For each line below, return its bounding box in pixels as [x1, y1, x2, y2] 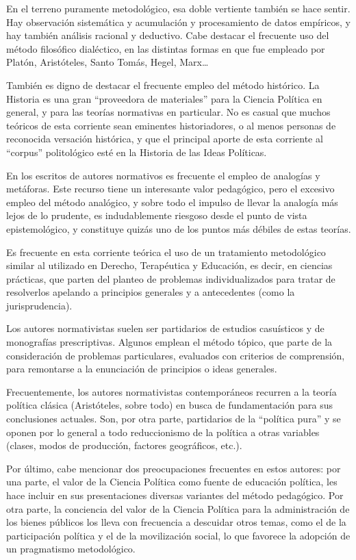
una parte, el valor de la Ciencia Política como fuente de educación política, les [6, 474, 338, 489]
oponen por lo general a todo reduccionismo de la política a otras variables [6, 424, 320, 439]
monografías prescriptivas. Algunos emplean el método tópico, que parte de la [6, 335, 333, 349]
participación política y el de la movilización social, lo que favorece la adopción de [6, 528, 351, 542]
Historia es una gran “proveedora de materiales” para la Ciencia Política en [6, 91, 322, 105]
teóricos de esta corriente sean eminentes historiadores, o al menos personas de [6, 118, 336, 132]
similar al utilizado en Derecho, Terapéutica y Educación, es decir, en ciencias [6, 258, 333, 272]
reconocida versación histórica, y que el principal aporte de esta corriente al [6, 131, 323, 146]
